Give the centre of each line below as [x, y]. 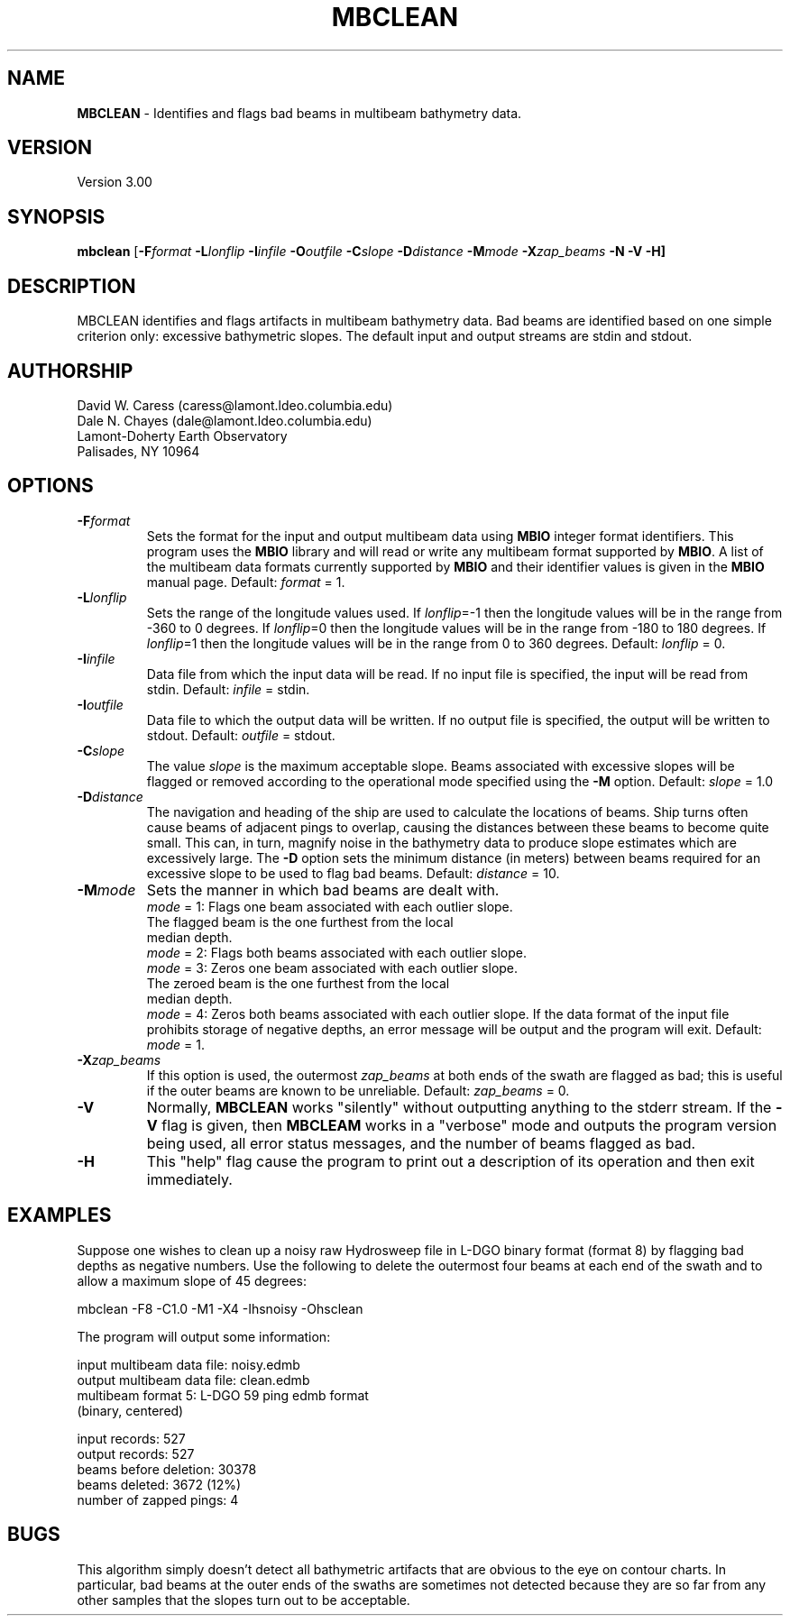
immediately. [189, 1179]
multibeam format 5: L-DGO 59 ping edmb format [223, 1395]
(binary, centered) [130, 1410]
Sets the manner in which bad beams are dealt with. [323, 889]
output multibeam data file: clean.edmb [193, 1380]
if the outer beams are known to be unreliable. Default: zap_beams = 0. [358, 1090]
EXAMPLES [60, 1215]
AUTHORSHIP [70, 371]
